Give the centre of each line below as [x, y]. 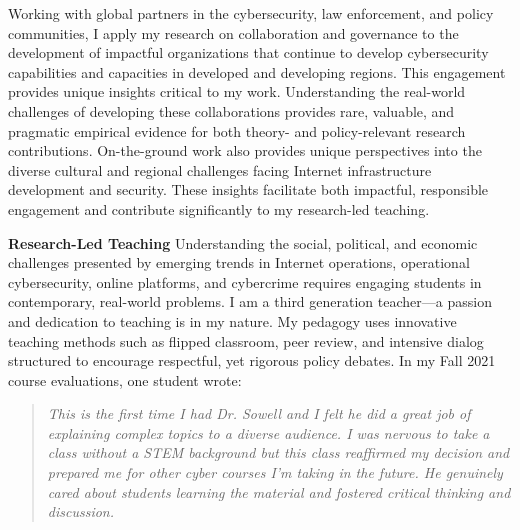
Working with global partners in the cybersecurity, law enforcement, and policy [251, 13]
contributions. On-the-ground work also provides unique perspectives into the [245, 150]
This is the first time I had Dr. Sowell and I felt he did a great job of [259, 413]
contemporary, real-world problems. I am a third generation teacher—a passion [250, 301]
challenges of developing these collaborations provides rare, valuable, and [231, 110]
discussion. [81, 511]
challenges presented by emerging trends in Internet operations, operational [239, 262]
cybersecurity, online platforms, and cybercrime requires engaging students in [245, 281]
